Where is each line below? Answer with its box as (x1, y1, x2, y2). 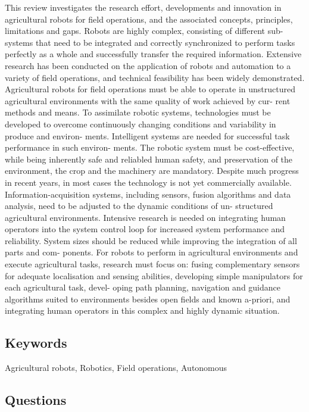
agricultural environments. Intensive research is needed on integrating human (5, 211, 286, 223)
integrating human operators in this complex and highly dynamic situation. (5, 304, 280, 317)
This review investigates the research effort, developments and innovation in (5, 1, 282, 13)
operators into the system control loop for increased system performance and (5, 223, 285, 235)
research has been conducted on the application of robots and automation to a (5, 59, 291, 71)
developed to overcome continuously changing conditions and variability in (5, 117, 276, 130)
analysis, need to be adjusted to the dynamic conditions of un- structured (5, 199, 273, 212)
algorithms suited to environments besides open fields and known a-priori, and (5, 292, 291, 305)
